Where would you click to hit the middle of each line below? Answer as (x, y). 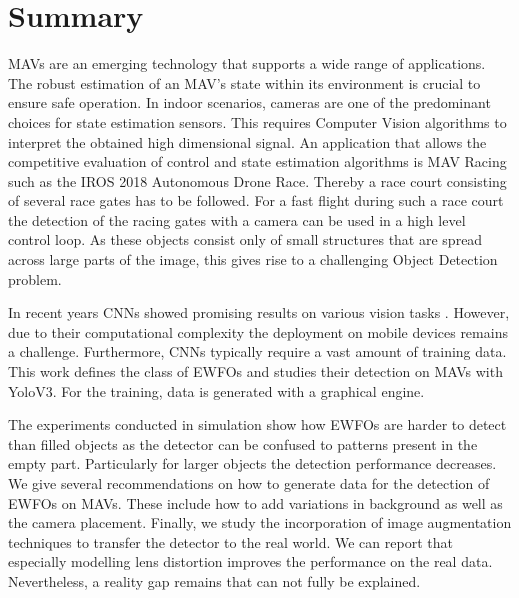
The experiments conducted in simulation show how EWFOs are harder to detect (257, 424)
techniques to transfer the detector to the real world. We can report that (230, 541)
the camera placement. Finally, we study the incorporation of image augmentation (260, 522)
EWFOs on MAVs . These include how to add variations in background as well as (255, 502)
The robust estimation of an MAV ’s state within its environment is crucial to (244, 82)
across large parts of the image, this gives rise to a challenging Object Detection (253, 259)
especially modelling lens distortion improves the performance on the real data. (250, 561)
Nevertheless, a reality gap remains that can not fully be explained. (214, 580)
